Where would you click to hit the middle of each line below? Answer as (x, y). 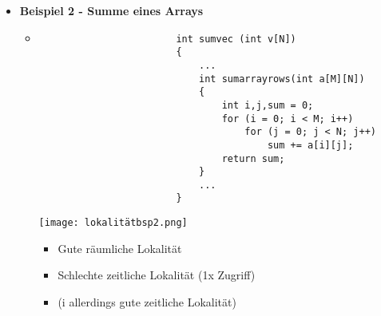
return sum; (253, 158)
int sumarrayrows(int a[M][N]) (282, 79)
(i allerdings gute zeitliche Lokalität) (147, 301)
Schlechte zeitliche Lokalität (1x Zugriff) (157, 275)
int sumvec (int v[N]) (236, 39)
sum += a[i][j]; (310, 145)
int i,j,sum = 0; (268, 105)
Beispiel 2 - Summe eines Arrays (111, 10)
